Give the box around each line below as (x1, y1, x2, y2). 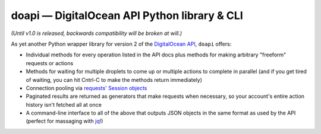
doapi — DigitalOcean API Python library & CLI (11, 9, 243, 22)
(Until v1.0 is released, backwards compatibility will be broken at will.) (11, 30, 182, 37)
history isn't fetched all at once (26, 101, 102, 108)
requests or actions (26, 59, 74, 66)
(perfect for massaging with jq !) (26, 117, 103, 125)
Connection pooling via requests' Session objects (26, 84, 147, 91)
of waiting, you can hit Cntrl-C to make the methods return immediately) (26, 76, 202, 83)
